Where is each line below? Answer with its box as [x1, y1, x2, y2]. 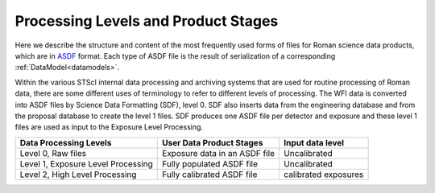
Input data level [283, 137, 345, 148]
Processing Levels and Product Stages [14, 12, 279, 30]
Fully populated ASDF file [162, 158, 258, 169]
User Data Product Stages [162, 137, 263, 148]
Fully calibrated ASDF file [162, 169, 258, 180]
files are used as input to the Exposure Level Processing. [14, 122, 204, 132]
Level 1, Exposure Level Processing [19, 158, 153, 169]
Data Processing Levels [19, 137, 112, 148]
